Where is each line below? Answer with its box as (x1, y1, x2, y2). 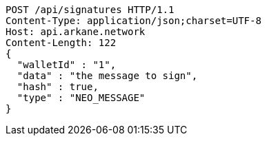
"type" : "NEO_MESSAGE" (17, 92, 146, 103)
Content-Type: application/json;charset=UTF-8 (6, 15, 261, 26)
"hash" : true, (17, 81, 99, 92)
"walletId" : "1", (17, 59, 117, 70)
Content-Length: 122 (6, 37, 117, 48)
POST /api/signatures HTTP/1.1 (6, 4, 175, 15)
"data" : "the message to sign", (17, 70, 198, 81)
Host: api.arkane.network (6, 26, 146, 37)
